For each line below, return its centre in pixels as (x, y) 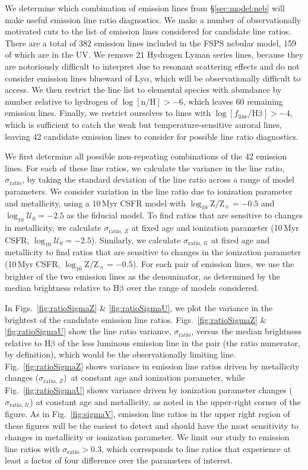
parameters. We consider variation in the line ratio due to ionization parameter (149, 191)
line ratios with (32, 448)
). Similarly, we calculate (136, 239)
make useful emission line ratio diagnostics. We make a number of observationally (153, 19)
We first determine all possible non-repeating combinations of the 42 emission (146, 156)
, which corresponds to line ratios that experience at (196, 448)
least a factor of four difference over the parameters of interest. (119, 460)
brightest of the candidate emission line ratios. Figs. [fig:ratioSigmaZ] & (136, 319)
